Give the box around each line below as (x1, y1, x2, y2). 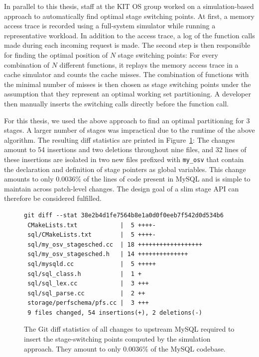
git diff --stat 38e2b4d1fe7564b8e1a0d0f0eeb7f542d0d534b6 (24, 211, 224, 219)
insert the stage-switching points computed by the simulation (24, 334, 211, 344)
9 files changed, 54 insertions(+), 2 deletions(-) (27, 309, 202, 316)
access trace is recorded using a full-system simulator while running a (4, 20, 216, 31)
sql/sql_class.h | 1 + (27, 270, 142, 277)
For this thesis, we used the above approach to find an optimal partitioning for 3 (4, 115, 250, 125)
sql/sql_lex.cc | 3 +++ (27, 280, 149, 287)
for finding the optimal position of (4, 49, 108, 60)
